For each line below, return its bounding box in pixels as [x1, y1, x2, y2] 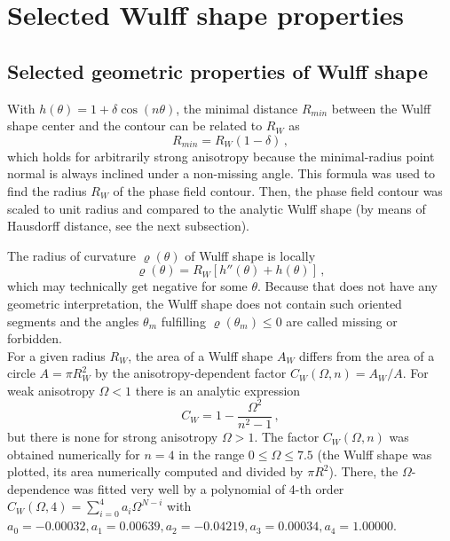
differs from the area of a [299, 346, 435, 365]
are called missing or [286, 311, 398, 330]
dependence [7, 479, 70, 498]
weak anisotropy [7, 380, 95, 399]
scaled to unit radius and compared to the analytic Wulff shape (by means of [7, 199, 426, 217]
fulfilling [161, 311, 206, 330]
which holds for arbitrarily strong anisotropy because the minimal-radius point [7, 146, 435, 165]
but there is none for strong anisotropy [7, 427, 218, 446]
